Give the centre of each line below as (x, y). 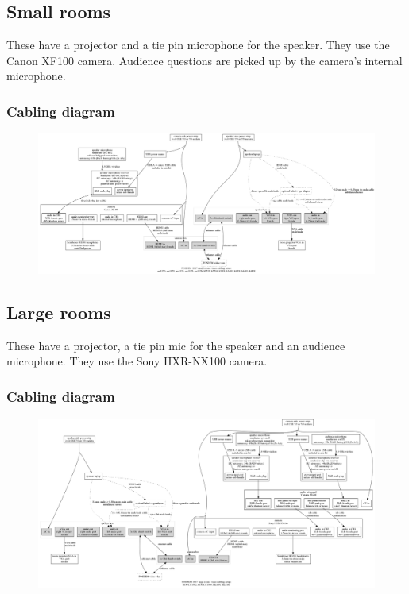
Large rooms (59, 312)
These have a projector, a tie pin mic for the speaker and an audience (176, 345)
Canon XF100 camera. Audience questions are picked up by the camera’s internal (204, 60)
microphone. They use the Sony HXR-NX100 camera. (137, 361)
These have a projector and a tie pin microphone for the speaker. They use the (198, 45)
